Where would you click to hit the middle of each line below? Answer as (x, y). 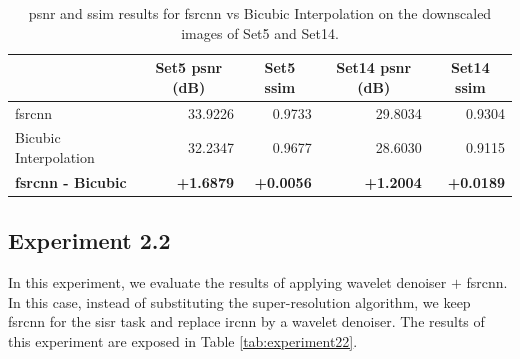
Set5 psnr (189, 67)
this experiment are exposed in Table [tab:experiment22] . (183, 340)
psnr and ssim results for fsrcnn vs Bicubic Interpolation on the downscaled (260, 13)
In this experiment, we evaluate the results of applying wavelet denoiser (227, 282)
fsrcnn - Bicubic (71, 181)
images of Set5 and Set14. (260, 32)
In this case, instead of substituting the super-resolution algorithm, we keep (239, 301)
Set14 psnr (374, 67)
